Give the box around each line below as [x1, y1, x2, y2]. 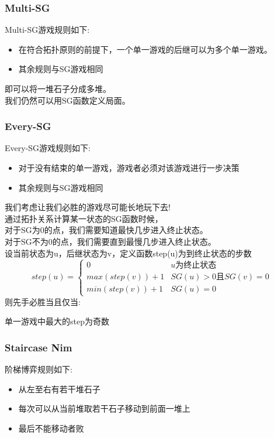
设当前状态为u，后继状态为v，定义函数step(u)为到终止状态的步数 [5, 247, 252, 259]
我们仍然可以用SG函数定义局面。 [5, 94, 130, 106]
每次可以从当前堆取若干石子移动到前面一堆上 [18, 402, 190, 415]
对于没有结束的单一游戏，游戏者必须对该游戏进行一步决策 [18, 162, 240, 173]
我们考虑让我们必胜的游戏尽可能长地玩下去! [5, 201, 171, 213]
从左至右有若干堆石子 [18, 382, 100, 395]
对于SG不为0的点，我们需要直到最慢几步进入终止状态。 [5, 235, 216, 247]
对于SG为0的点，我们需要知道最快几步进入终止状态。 [5, 224, 208, 236]
